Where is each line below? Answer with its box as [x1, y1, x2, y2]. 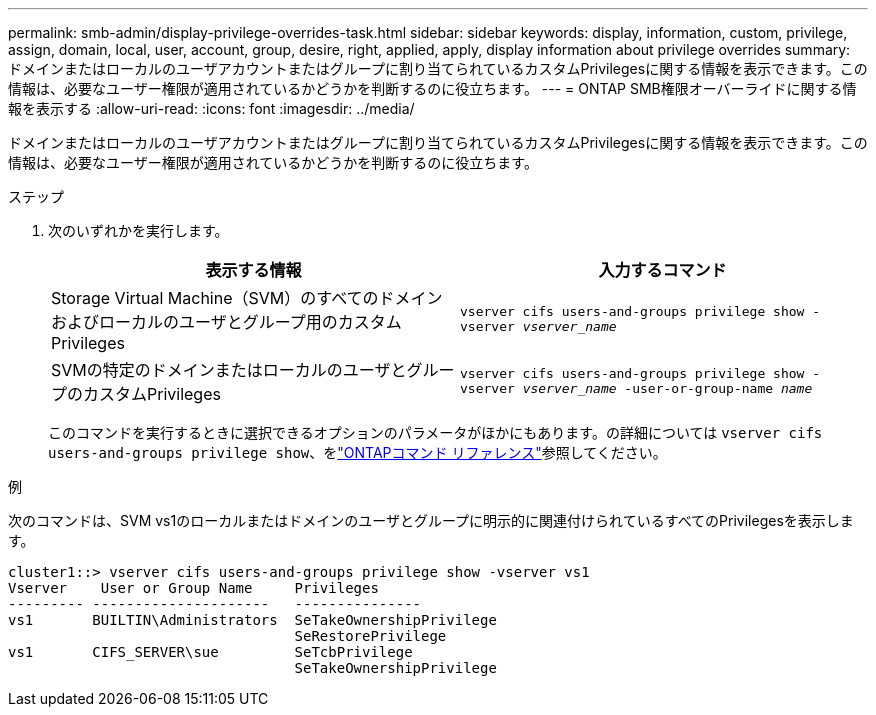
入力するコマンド [598, 260, 727, 280]
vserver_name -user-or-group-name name [522, 381, 813, 396]
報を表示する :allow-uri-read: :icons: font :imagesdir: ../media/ [8, 100, 415, 117]
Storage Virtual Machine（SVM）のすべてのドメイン [51, 288, 443, 308]
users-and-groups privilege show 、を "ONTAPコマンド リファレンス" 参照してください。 [48, 444, 667, 461]
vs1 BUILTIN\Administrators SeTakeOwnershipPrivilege [8, 612, 497, 628]
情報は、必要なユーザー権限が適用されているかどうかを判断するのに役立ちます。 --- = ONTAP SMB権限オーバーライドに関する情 [8, 80, 857, 97]
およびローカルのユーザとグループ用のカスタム [51, 312, 402, 332]
